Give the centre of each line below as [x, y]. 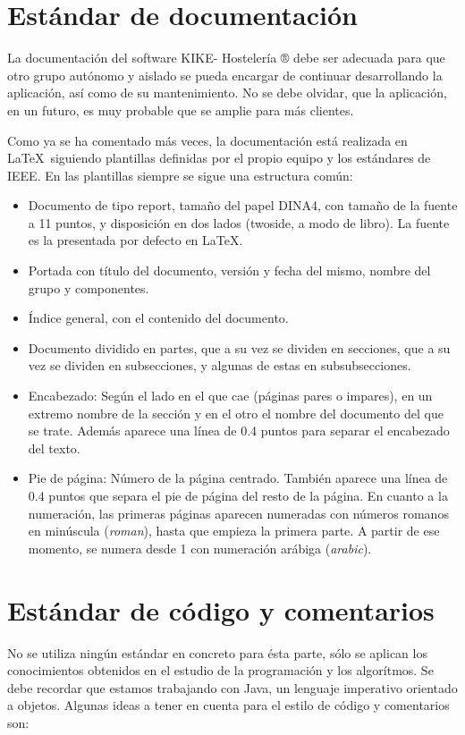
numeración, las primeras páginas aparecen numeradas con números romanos [238, 513]
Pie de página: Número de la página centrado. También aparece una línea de [238, 478]
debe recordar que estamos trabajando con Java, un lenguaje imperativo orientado [232, 687]
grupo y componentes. [89, 287]
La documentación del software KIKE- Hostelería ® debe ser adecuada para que [226, 58]
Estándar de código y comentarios [221, 609]
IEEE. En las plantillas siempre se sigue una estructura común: [180, 175]
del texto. [54, 448]
